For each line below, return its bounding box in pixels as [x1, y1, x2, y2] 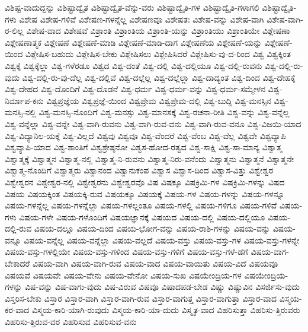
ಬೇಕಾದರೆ [5, 257, 30, 270]
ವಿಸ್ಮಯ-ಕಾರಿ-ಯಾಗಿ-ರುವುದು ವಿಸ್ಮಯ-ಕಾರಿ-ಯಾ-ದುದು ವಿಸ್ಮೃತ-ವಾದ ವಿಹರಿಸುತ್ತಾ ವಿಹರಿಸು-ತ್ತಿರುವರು [32, 303, 300, 316]
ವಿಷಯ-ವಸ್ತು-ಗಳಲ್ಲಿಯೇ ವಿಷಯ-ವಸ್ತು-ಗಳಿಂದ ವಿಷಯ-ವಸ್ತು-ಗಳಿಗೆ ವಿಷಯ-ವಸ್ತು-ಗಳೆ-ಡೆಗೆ [5, 245, 248, 258]
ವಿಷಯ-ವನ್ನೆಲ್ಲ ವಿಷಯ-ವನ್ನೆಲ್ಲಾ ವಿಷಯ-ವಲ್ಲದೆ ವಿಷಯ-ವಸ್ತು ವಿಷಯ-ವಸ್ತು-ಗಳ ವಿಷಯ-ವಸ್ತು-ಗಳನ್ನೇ [24, 233, 300, 246]
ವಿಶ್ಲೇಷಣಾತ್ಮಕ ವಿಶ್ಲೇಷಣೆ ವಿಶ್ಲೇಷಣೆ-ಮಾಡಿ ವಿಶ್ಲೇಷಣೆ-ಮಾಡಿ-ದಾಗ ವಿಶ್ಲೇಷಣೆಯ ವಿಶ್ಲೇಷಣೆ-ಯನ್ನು [5, 36, 262, 48]
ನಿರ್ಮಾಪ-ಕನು [5, 94, 44, 106]
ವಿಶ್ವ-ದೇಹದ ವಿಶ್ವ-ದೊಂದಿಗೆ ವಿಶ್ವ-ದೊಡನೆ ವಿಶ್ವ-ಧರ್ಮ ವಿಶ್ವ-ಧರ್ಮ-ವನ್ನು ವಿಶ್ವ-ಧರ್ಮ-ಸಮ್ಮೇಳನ [5, 83, 265, 95]
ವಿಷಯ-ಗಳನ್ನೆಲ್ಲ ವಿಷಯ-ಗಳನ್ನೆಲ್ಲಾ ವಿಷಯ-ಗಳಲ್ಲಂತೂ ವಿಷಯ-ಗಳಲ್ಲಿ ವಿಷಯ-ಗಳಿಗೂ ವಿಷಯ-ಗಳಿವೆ [5, 199, 277, 211]
